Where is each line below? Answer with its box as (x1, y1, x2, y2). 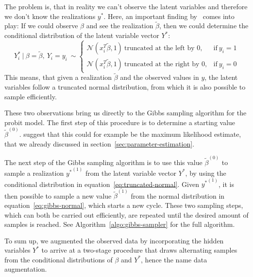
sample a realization (4, 167, 64, 178)
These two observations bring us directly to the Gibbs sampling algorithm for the (4, 108, 247, 118)
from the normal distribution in (131, 190, 225, 201)
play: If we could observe (4, 20, 78, 31)
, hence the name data (141, 254, 207, 264)
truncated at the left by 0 (124, 44, 201, 52)
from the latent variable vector (85, 167, 177, 178)
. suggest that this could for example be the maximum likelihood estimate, (19, 129, 241, 139)
